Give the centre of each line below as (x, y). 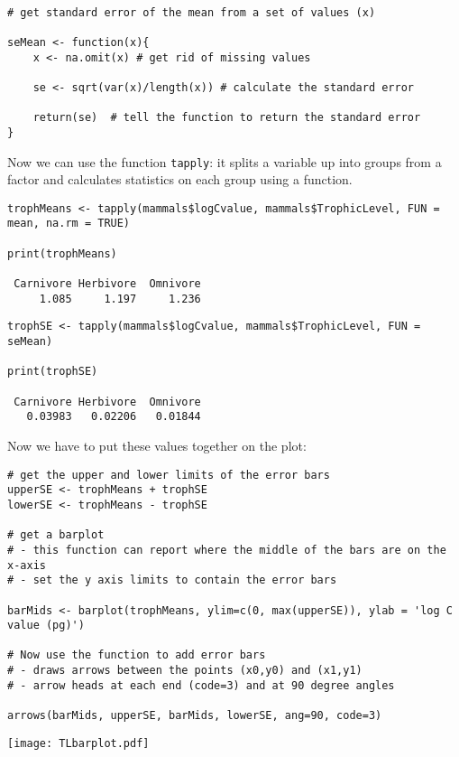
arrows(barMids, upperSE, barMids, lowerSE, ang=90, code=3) (195, 716)
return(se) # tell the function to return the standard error (227, 118)
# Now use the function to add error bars (137, 655)
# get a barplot (56, 535)
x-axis (27, 565)
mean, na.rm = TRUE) (69, 224)
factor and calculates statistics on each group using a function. (180, 179)
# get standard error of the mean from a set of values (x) (192, 12)
